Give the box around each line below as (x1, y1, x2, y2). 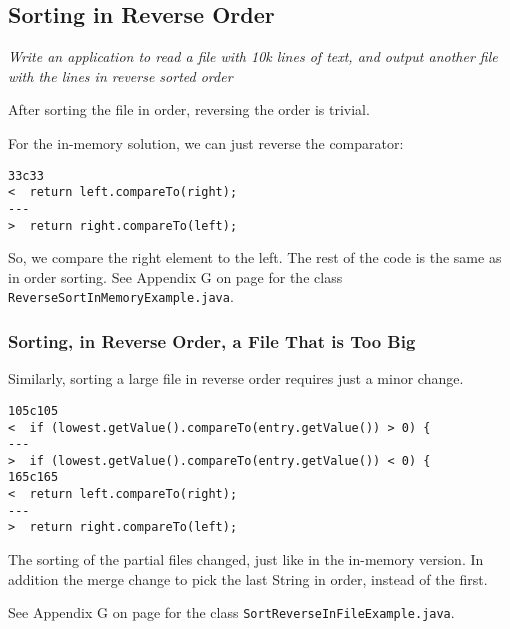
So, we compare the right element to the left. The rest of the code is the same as (8, 247, 502, 268)
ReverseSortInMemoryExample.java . (8, 286, 234, 307)
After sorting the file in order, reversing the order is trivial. (8, 99, 370, 120)
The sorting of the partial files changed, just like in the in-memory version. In (8, 549, 484, 570)
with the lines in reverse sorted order (8, 65, 233, 86)
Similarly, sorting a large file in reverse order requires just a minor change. (8, 368, 464, 389)
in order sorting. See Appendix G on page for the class (8, 266, 343, 287)
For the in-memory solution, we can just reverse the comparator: (8, 132, 404, 153)
